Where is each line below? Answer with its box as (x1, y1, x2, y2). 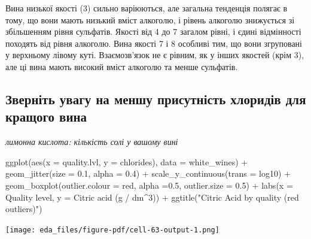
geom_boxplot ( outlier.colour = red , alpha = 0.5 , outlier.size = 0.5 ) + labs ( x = (5, 179, 293, 191)
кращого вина (5, 107, 87, 126)
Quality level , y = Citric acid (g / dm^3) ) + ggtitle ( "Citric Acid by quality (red (5, 190, 299, 203)
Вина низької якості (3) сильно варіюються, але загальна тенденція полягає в (5, 2, 288, 14)
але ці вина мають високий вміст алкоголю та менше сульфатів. (5, 60, 238, 72)
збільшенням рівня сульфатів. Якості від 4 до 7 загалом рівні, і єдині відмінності (5, 25, 301, 38)
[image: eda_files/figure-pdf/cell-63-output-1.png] (5, 225, 219, 234)
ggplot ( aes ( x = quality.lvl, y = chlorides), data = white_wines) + (5, 155, 248, 168)
